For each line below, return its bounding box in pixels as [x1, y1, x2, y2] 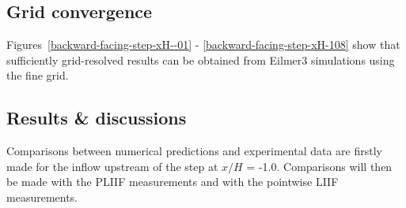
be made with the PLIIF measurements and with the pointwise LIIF [6, 173, 339, 190]
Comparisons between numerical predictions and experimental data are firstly [6, 143, 382, 159]
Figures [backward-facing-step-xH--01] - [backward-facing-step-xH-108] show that [6, 36, 400, 53]
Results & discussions [6, 106, 187, 130]
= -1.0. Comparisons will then [246, 158, 393, 174]
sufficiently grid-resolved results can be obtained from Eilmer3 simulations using [6, 51, 395, 68]
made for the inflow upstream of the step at [6, 158, 218, 174]
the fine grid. [6, 67, 69, 84]
